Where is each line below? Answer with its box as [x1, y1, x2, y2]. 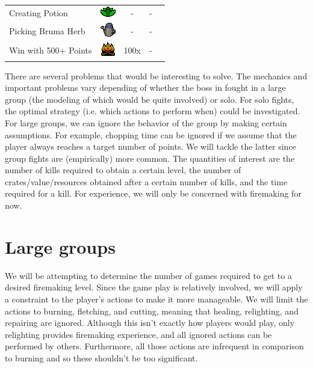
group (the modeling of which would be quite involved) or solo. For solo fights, [5, 93, 294, 105]
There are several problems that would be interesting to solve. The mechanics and [5, 69, 308, 82]
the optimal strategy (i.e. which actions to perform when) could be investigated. [5, 105, 300, 117]
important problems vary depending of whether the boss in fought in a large [5, 81, 286, 94]
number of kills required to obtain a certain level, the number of [5, 164, 241, 176]
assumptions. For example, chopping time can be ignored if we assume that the [5, 128, 297, 141]
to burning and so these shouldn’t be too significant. [5, 351, 198, 364]
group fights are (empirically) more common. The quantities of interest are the [5, 152, 295, 164]
